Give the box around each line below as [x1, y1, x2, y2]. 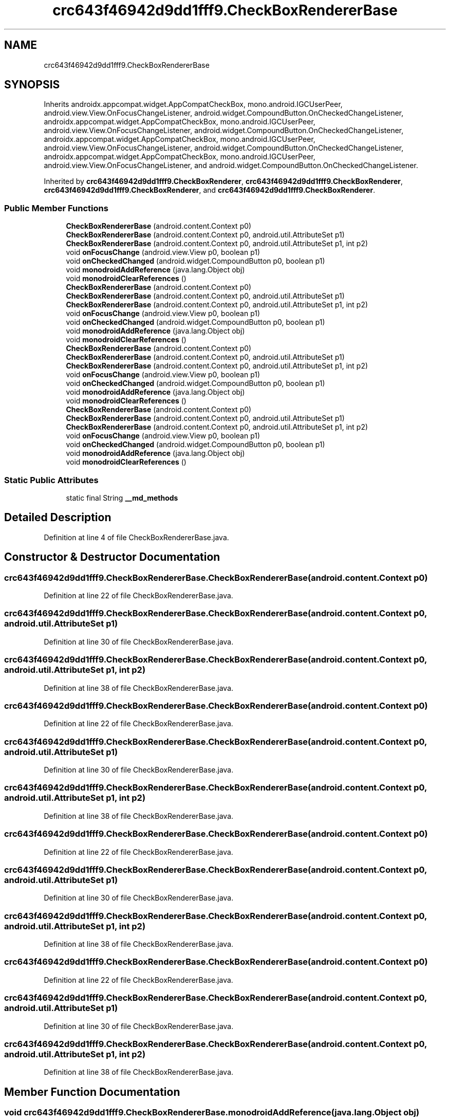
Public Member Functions [4, 203, 108, 213]
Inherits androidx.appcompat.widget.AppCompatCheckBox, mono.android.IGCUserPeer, [44, 100, 343, 109]
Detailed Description [4, 511, 111, 524]
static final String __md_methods [66, 493, 178, 502]
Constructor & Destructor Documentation [4, 550, 220, 564]
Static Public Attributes [4, 474, 99, 485]
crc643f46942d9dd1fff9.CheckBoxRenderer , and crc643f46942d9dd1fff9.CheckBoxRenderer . [44, 186, 376, 195]
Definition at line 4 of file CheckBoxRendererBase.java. [44, 533, 229, 542]
